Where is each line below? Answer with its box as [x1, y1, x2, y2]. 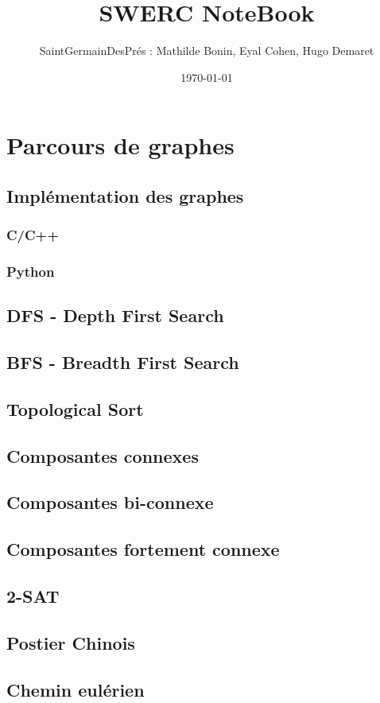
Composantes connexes [6, 443, 199, 468]
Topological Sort [6, 396, 144, 421]
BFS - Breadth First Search [6, 350, 239, 375]
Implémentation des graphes [6, 183, 244, 208]
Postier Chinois [6, 630, 135, 654]
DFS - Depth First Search [6, 303, 224, 328]
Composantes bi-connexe [6, 490, 214, 515]
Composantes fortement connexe [6, 537, 280, 561]
